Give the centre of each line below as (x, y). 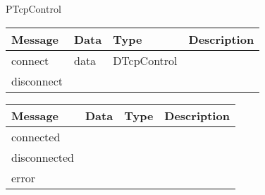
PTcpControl (33, 8)
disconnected (43, 157)
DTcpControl (145, 60)
